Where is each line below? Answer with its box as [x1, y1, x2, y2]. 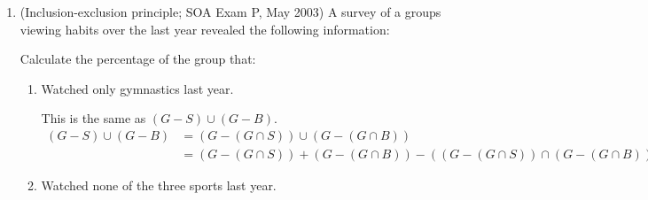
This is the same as [41, 109, 146, 127]
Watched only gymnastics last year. [41, 79, 234, 97]
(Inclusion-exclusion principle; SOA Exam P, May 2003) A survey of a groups [20, 3, 441, 20]
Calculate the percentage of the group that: [20, 50, 256, 68]
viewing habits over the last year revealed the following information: [20, 19, 390, 38]
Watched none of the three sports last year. [41, 176, 277, 195]
